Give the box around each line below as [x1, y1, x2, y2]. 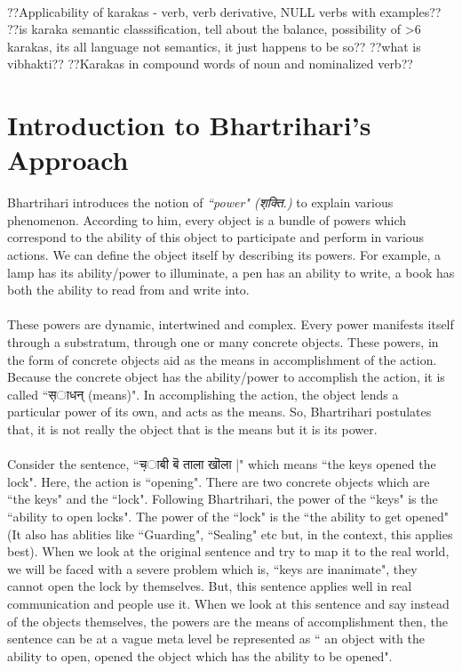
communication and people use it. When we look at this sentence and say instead [7, 594, 450, 612]
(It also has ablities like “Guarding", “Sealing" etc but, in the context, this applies [7, 524, 453, 543]
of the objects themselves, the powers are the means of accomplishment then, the [7, 611, 448, 630]
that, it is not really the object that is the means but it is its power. [7, 420, 378, 438]
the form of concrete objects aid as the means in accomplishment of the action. [7, 350, 437, 368]
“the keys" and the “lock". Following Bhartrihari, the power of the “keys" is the [7, 489, 438, 508]
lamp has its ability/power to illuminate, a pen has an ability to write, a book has [7, 263, 455, 281]
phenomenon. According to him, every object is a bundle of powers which [7, 210, 407, 229]
